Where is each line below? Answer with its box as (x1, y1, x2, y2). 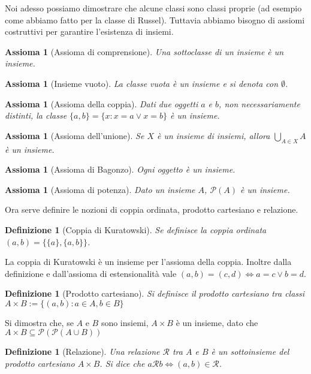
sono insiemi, (101, 316, 149, 328)
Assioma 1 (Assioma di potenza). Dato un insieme (5, 183, 195, 195)
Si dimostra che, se (5, 316, 74, 328)
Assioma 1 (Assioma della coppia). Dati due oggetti (5, 97, 198, 110)
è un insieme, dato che (176, 316, 258, 328)
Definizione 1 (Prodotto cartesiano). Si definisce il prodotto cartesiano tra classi (5, 287, 305, 300)
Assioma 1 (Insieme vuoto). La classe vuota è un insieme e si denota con (5, 77, 279, 89)
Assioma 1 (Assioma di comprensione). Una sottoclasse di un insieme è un (5, 45, 284, 58)
